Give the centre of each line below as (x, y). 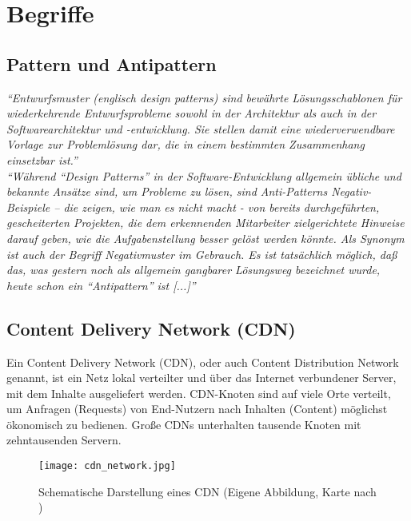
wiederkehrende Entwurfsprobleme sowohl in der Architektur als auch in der (192, 113)
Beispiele (28, 207)
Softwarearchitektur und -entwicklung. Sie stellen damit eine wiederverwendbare (201, 128)
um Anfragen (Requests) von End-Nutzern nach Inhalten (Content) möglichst (197, 409)
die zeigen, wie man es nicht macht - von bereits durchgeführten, (221, 207)
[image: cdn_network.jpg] (107, 466)
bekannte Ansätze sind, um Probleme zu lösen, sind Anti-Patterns (167, 191)
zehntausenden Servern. (64, 440)
